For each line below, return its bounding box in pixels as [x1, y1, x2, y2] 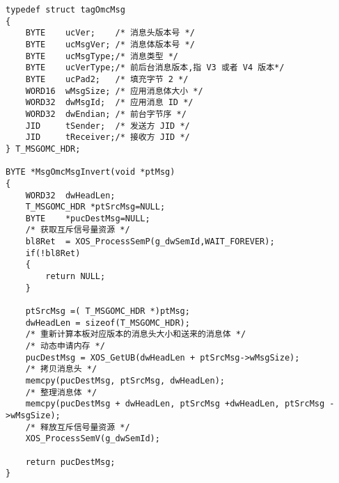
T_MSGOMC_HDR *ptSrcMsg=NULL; [25, 202, 166, 212]
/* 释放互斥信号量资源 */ [25, 422, 130, 432]
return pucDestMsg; [25, 457, 116, 467]
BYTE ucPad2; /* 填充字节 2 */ [25, 74, 189, 84]
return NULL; [45, 271, 106, 282]
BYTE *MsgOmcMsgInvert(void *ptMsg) [6, 167, 175, 177]
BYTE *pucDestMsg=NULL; [25, 213, 150, 223]
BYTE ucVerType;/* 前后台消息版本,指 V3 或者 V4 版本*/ [25, 63, 285, 73]
